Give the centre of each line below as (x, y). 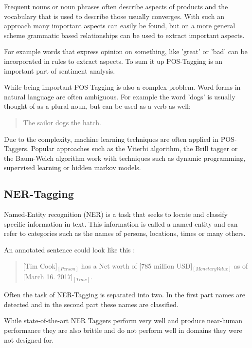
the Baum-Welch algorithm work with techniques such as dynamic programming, (125, 158)
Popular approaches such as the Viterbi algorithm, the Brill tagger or (134, 148)
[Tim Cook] (40, 266)
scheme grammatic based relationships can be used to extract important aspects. (124, 35)
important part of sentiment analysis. (60, 70)
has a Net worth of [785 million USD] (137, 266)
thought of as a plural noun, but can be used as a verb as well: (97, 106)
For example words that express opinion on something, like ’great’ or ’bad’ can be (126, 51)
